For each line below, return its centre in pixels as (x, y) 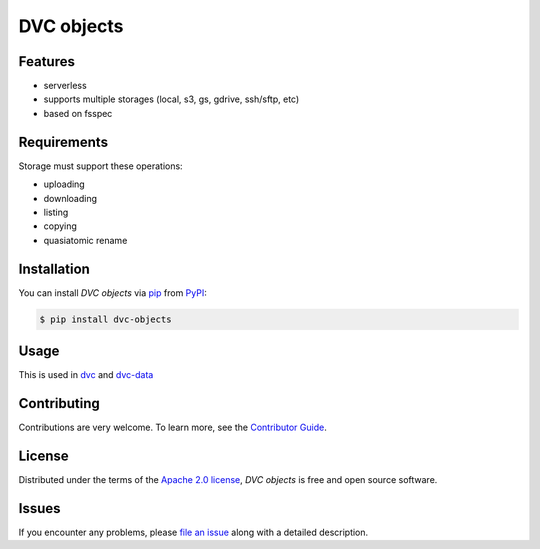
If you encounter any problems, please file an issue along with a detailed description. (193, 532)
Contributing (59, 403)
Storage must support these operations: (101, 166)
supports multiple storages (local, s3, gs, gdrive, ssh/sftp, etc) (171, 99)
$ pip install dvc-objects (105, 319)
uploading (64, 184)
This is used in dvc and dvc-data (86, 375)
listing (56, 212)
